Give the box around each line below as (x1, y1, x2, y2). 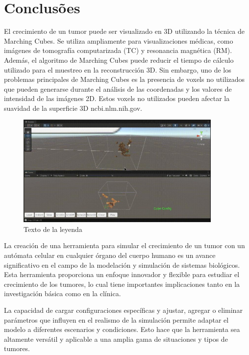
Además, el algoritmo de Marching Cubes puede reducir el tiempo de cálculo (4, 54, 234, 65)
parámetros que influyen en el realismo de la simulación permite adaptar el (4, 314, 229, 325)
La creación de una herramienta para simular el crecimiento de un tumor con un (4, 240, 245, 251)
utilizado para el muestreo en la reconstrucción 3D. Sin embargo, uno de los (4, 64, 231, 75)
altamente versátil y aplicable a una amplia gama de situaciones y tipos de (4, 333, 228, 344)
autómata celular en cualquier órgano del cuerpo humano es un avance (4, 250, 216, 260)
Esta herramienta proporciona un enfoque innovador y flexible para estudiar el (4, 269, 240, 279)
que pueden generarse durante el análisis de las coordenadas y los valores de (4, 83, 232, 94)
